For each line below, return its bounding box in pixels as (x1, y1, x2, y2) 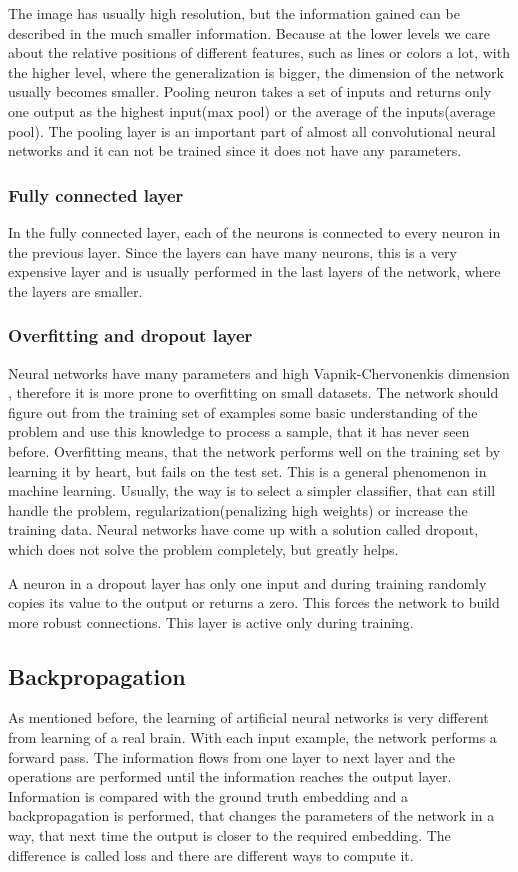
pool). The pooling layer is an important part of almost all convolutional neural (8, 120, 496, 141)
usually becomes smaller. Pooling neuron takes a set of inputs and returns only (8, 81, 492, 102)
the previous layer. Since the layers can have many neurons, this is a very (8, 241, 457, 262)
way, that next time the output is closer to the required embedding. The (8, 825, 451, 846)
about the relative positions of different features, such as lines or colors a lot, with (8, 42, 510, 63)
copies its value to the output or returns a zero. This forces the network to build (8, 592, 500, 613)
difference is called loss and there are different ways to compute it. (8, 844, 414, 865)
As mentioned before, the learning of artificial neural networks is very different (8, 707, 489, 728)
